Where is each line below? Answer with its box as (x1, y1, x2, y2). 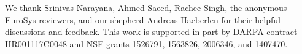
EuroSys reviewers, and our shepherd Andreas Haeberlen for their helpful (5, 13, 281, 26)
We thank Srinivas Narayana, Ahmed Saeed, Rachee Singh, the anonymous (5, 1, 287, 13)
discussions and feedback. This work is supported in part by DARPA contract (5, 25, 298, 38)
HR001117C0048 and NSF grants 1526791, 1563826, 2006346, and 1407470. (5, 37, 288, 50)
